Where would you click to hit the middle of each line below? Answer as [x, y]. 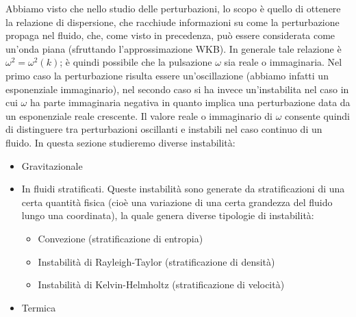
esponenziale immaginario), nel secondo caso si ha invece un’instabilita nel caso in [177, 89]
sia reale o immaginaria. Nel [283, 62]
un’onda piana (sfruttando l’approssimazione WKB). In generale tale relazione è [174, 48]
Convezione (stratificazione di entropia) [120, 238]
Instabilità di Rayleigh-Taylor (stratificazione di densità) [156, 261]
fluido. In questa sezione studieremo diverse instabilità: [120, 142]
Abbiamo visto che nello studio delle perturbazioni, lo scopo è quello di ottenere [173, 8]
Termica [39, 307]
